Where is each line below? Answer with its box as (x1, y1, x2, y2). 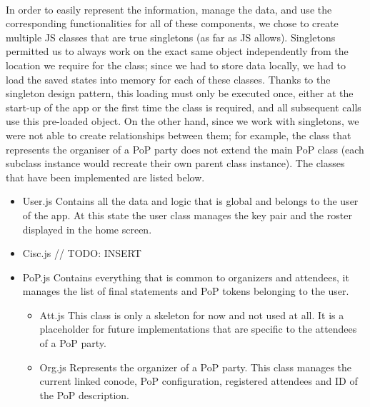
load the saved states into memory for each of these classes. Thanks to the (6, 71, 331, 86)
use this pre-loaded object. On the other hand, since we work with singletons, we (6, 114, 359, 129)
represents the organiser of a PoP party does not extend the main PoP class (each (6, 141, 364, 156)
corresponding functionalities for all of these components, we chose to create (6, 16, 339, 31)
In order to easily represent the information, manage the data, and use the (6, 1, 332, 16)
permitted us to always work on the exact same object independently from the (6, 44, 349, 59)
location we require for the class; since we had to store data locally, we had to (6, 57, 346, 72)
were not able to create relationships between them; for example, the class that (6, 127, 351, 142)
